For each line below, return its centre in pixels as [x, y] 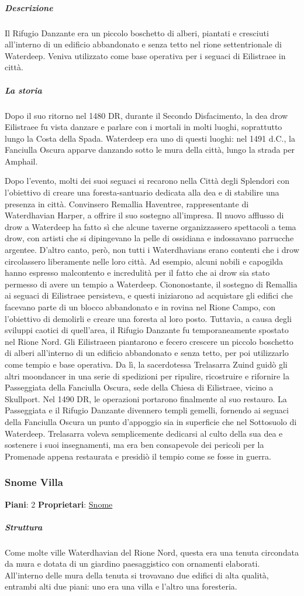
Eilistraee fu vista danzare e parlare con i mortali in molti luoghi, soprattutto [144, 127]
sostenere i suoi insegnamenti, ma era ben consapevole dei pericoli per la [134, 445]
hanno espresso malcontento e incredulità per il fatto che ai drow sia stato [137, 273]
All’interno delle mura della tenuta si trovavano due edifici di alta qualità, [137, 575]
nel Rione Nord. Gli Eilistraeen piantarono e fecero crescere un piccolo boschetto [149, 341]
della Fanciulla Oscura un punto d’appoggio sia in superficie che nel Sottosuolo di [151, 421]
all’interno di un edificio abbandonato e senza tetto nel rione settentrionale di [143, 44]
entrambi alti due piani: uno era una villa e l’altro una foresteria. [121, 586]
